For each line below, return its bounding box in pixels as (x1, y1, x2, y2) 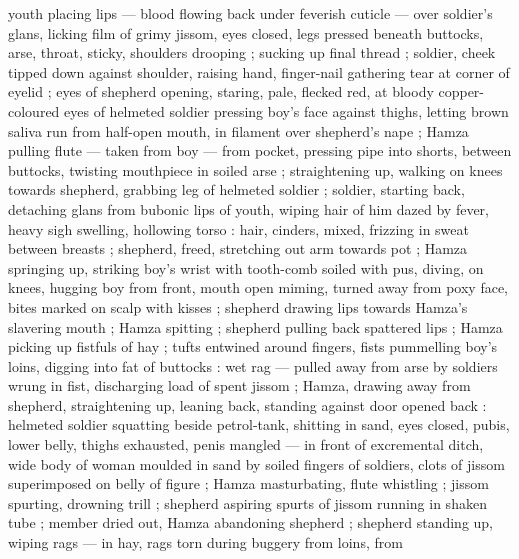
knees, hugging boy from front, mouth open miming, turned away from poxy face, (8, 277, 508, 298)
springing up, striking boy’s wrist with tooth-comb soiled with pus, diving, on (8, 257, 484, 278)
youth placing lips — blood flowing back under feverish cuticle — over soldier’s (8, 3, 493, 23)
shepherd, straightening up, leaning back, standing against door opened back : (8, 394, 487, 415)
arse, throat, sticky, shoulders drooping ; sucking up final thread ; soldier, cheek (8, 42, 496, 63)
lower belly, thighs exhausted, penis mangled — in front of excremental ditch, (8, 434, 484, 455)
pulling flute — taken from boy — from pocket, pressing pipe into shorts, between (8, 140, 512, 161)
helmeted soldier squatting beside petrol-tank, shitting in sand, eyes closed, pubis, (8, 414, 510, 435)
